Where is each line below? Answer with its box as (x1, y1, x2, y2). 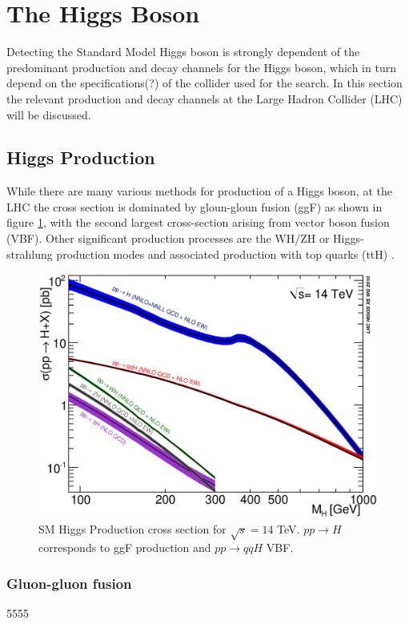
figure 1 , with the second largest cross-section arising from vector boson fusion (6, 214, 390, 231)
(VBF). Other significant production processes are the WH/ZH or (6, 230, 330, 247)
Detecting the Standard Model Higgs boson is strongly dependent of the (6, 43, 360, 60)
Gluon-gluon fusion (6, 573, 132, 593)
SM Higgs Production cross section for (38, 521, 227, 537)
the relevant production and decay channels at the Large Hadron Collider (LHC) (6, 90, 403, 107)
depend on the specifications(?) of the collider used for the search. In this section (6, 74, 403, 91)
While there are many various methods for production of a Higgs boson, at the (6, 183, 392, 199)
